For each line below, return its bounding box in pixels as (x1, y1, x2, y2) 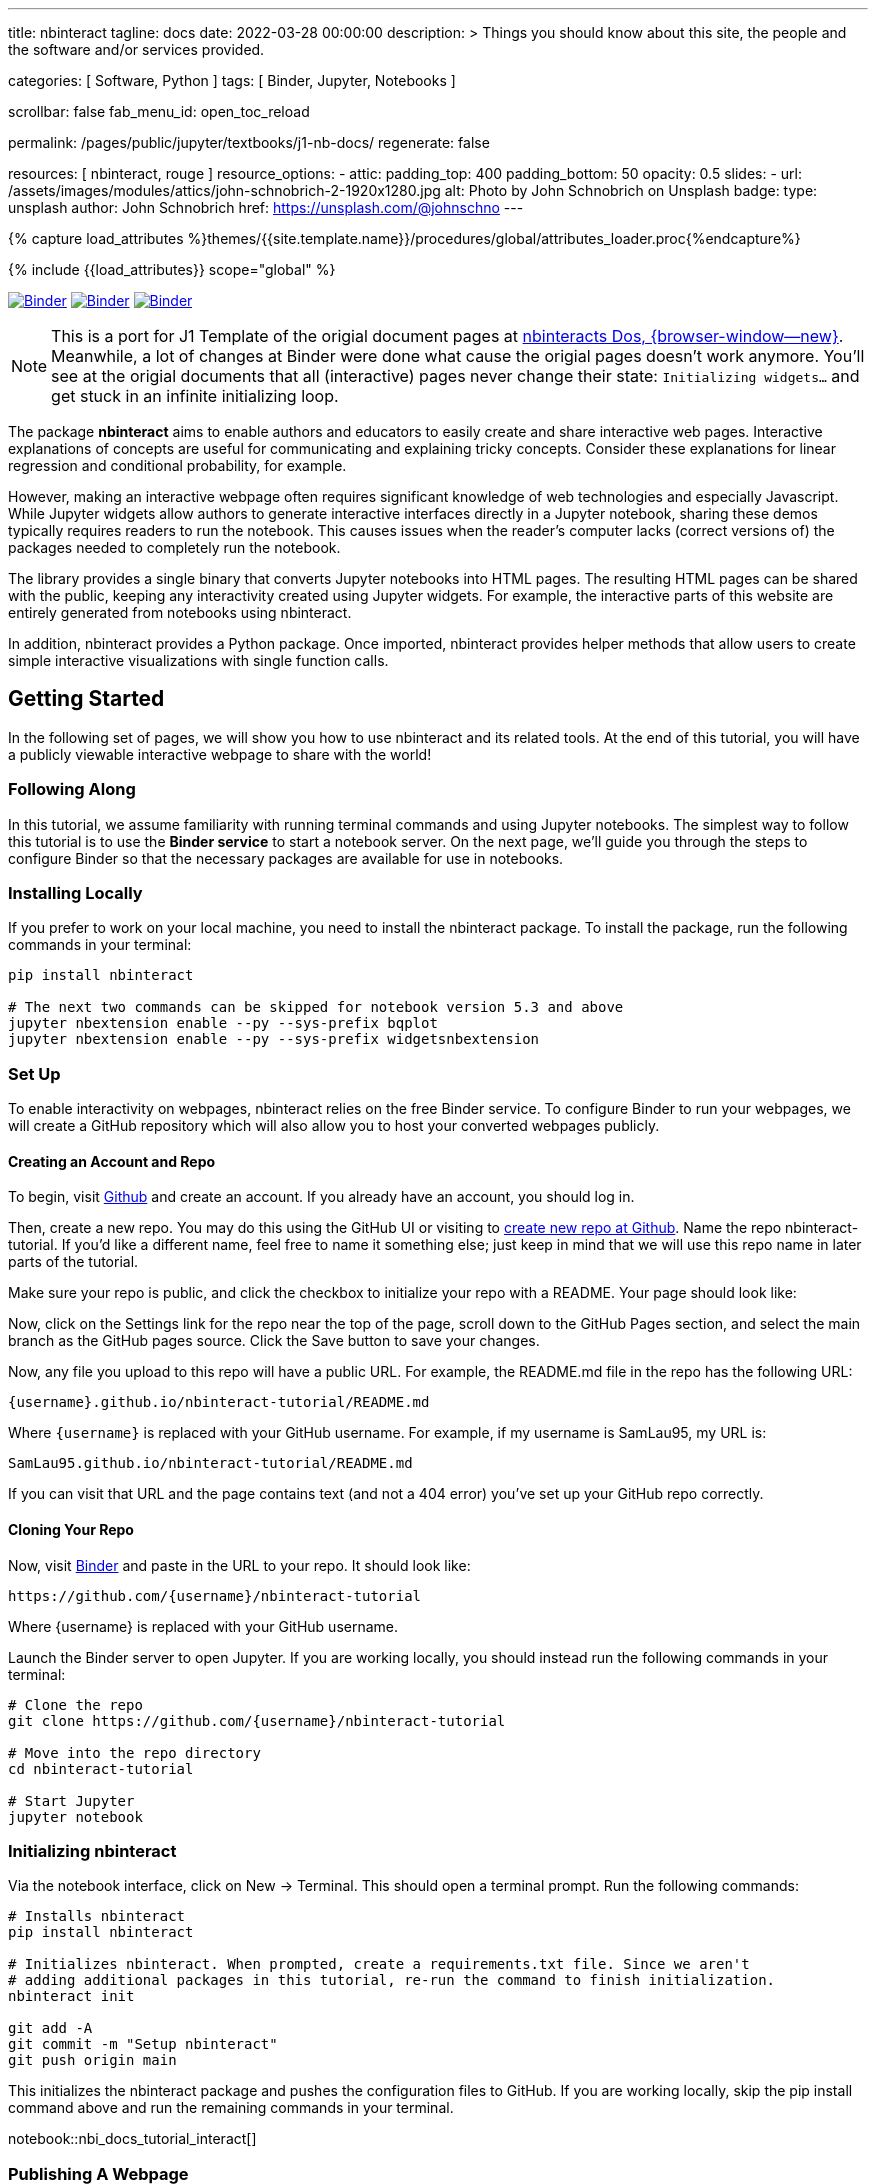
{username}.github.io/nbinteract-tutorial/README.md (8, 1394, 430, 1411)
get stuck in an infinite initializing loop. (51, 386, 339, 406)
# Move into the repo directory (8, 1744, 261, 1761)
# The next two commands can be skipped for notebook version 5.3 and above (8, 999, 624, 1016)
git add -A (8, 2020, 93, 2037)
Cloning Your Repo (8, 1520, 134, 1538)
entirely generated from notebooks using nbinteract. (8, 604, 352, 621)
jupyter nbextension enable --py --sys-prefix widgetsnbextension (8, 1031, 540, 1048)
